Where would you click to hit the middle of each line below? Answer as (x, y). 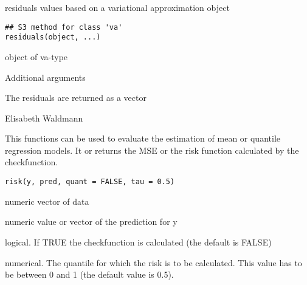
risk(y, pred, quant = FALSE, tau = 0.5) (90, 182)
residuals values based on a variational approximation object (117, 7)
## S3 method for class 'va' (64, 27)
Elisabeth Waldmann (44, 118)
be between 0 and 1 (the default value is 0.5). (89, 274)
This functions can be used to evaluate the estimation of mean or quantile (143, 138)
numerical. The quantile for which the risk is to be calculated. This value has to (153, 262)
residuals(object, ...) (53, 37)
